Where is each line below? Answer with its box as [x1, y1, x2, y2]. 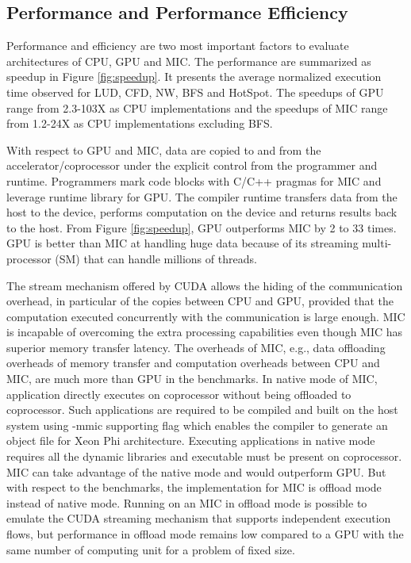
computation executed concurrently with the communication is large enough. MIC [6, 308, 405, 324]
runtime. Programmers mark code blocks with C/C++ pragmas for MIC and [6, 172, 382, 189]
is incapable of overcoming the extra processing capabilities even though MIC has [6, 324, 403, 340]
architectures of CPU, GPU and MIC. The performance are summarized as [6, 52, 371, 69]
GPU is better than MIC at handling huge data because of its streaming [6, 235, 359, 251]
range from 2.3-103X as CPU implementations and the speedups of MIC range [6, 99, 388, 116]
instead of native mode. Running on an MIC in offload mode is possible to [6, 494, 367, 511]
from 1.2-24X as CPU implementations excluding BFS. [6, 115, 273, 132]
